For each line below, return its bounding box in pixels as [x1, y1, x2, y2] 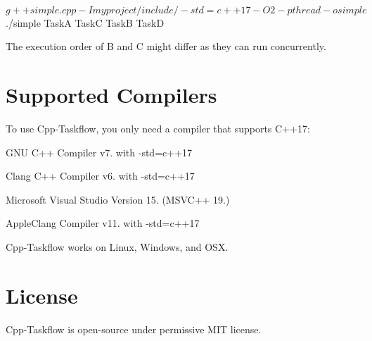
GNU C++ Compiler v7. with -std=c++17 [6, 144, 193, 159]
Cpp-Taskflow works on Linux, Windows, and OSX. [6, 239, 229, 254]
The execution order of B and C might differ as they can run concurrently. [6, 39, 326, 54]
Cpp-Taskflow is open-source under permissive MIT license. [6, 321, 262, 336]
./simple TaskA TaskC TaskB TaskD [6, 15, 165, 30]
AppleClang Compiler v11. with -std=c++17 [6, 216, 200, 230]
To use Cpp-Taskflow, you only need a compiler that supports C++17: [6, 120, 310, 135]
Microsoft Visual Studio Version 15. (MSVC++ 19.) [6, 192, 230, 206]
